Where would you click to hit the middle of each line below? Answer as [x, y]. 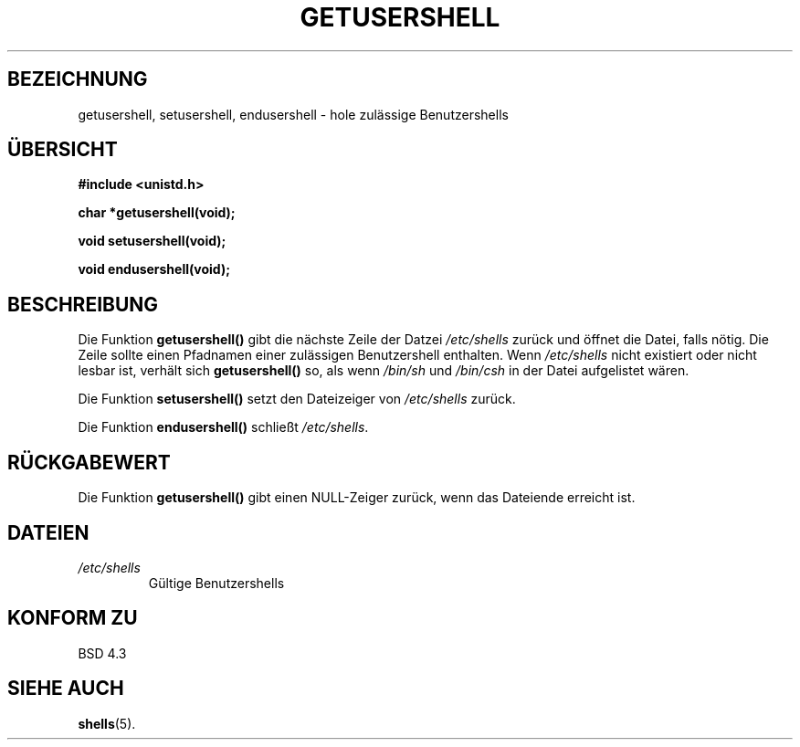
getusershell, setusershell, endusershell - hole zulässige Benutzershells [293, 114]
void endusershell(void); [154, 269]
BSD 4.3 [102, 653]
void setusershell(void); [152, 241]
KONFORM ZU [73, 618]
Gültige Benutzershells [216, 583]
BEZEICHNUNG [78, 79]
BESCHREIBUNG [83, 304]
